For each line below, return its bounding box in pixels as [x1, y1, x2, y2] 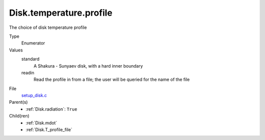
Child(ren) [9, 113, 29, 119]
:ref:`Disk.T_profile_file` [26, 127, 73, 133]
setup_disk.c [21, 93, 47, 98]
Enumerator [21, 40, 45, 46]
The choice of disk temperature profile [9, 24, 87, 30]
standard [21, 56, 40, 62]
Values [9, 47, 23, 53]
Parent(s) [9, 99, 28, 105]
